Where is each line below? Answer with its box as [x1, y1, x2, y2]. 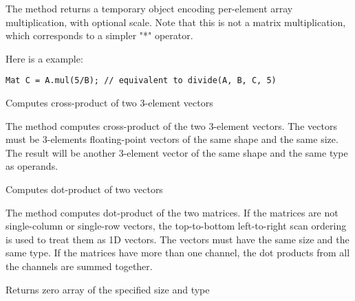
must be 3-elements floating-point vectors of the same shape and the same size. [6, 132, 338, 146]
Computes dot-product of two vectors [6, 182, 163, 196]
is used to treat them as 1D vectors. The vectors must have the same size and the [6, 232, 349, 246]
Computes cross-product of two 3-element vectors [6, 96, 213, 110]
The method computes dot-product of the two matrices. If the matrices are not [6, 205, 338, 219]
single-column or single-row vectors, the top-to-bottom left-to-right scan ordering [6, 219, 347, 233]
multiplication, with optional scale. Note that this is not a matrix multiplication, [6, 14, 346, 29]
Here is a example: [6, 51, 83, 65]
